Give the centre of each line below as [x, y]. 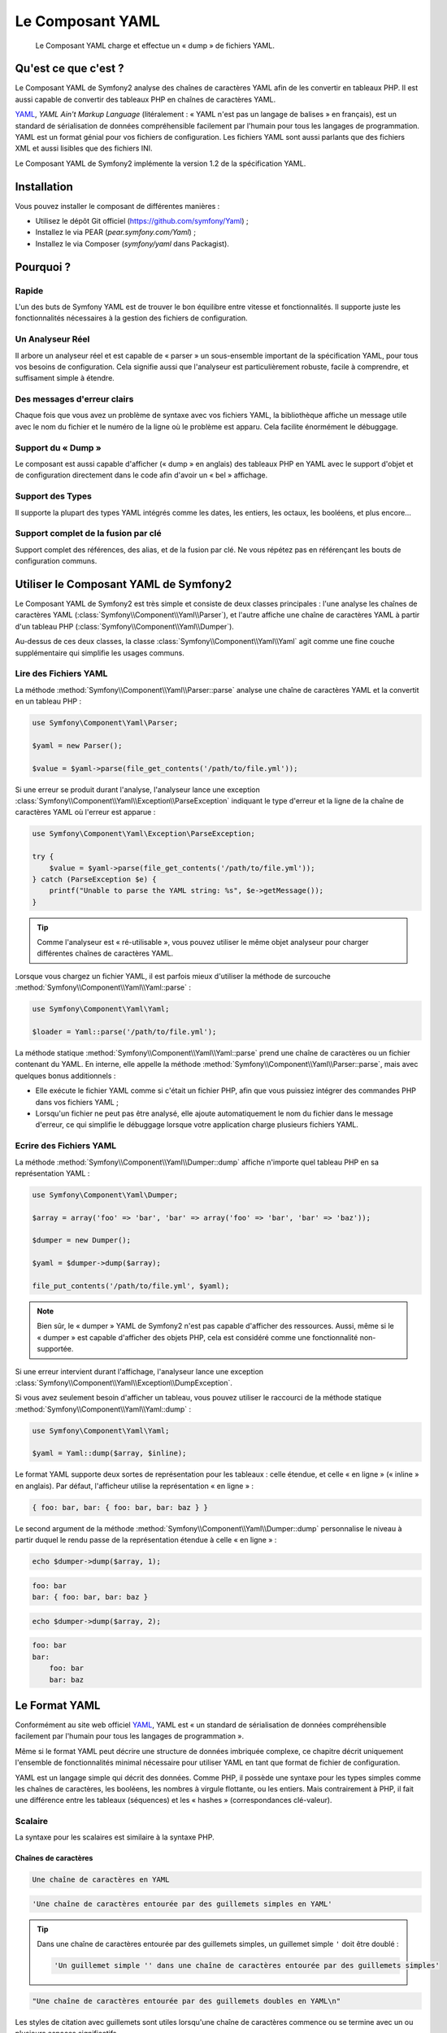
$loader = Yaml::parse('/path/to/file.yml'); [124, 1032]
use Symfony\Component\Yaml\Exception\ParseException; [143, 834]
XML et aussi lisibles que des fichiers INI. [84, 148]
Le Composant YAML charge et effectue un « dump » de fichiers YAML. [155, 46]
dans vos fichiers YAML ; [77, 1102]
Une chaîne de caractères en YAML [101, 1880]
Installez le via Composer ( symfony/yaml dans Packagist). [132, 243]
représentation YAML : [52, 1173]
